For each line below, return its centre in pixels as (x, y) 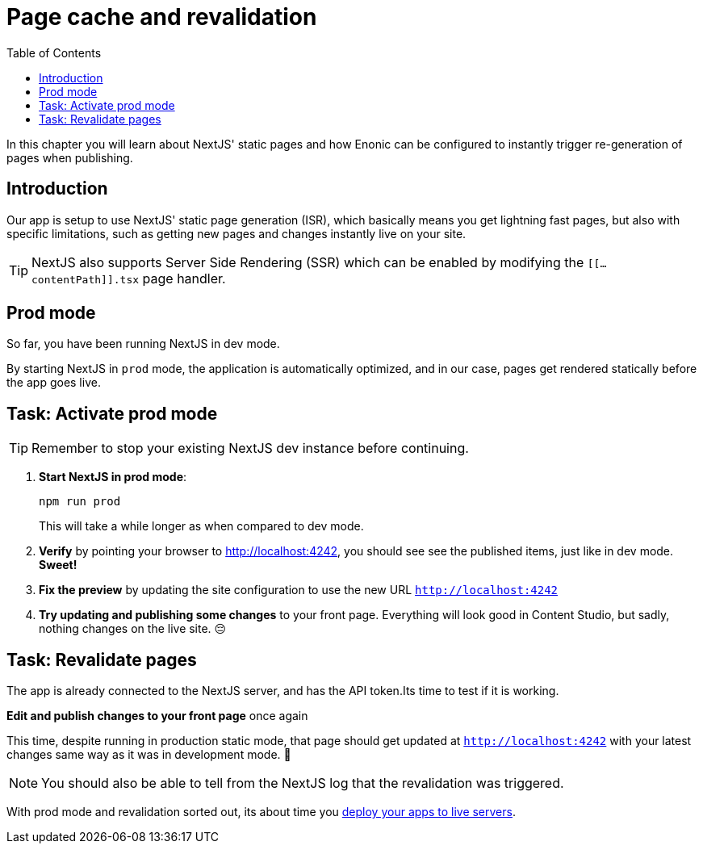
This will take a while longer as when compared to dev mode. (201, 526)
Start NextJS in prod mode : (113, 477)
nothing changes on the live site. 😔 (133, 629)
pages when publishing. (70, 157)
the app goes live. (54, 383)
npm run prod (80, 502)
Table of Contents (54, 52)
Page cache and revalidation (162, 17)
